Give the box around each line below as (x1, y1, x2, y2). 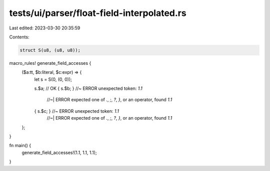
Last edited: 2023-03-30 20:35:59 (9, 25, 80, 31)
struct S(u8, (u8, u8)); (19, 47, 81, 53)
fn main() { (9, 143, 31, 149)
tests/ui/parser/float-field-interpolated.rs (9, 7, 187, 18)
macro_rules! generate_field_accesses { (9, 60, 91, 66)
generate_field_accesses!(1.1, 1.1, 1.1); (21, 150, 97, 156)
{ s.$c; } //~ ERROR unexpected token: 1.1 (34, 108, 119, 114)
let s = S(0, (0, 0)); (34, 76, 72, 82)
